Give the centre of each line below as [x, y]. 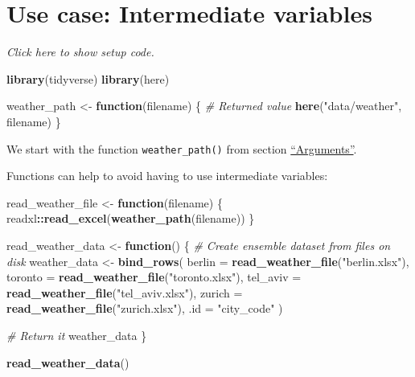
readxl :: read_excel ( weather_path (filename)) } [131, 218]
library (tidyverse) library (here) [88, 78]
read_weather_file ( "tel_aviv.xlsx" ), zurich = [125, 292]
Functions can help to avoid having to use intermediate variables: [167, 176]
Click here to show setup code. [80, 52]
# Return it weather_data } [77, 335]
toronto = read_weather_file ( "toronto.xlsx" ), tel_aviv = [154, 277]
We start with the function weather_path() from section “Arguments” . [182, 148]
